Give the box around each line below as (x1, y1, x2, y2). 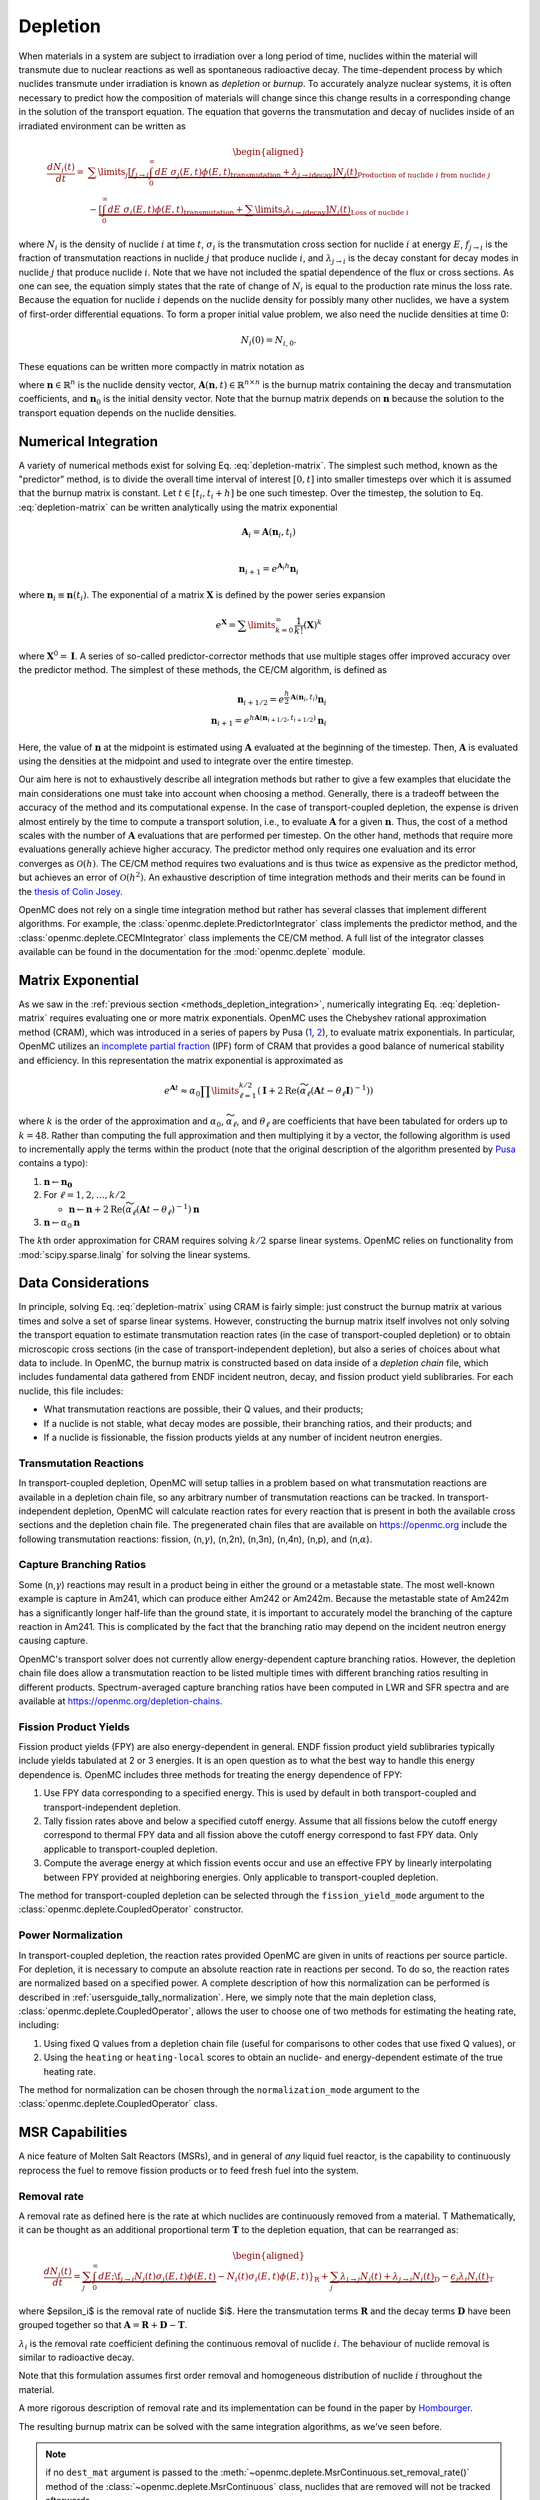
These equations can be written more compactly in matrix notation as (18, 360, 305, 372)
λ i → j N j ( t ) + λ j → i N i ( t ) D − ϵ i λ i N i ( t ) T (340, 2271, 494, 2284)
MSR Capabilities (18, 2124, 128, 2141)
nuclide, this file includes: (18, 1385, 124, 1397)
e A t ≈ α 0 (163, 1082, 201, 1099)
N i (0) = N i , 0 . (240, 335, 297, 348)
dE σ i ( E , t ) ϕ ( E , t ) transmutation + (107, 204, 244, 217)
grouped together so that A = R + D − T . (18, 2319, 188, 2331)
